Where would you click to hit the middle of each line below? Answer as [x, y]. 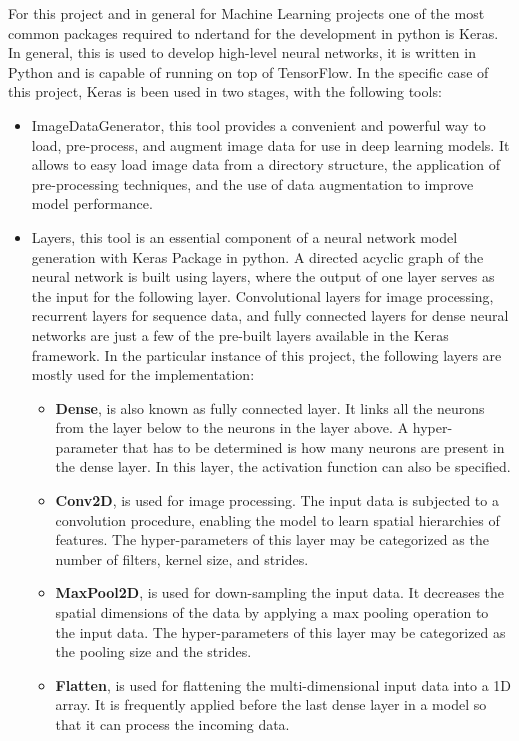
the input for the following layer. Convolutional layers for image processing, [262, 295]
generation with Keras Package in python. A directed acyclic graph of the [257, 256]
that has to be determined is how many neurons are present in [313, 446]
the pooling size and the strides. [153, 651]
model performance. [92, 203]
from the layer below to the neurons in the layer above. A [232, 427]
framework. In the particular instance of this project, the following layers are [266, 354]
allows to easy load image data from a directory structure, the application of [266, 164]
